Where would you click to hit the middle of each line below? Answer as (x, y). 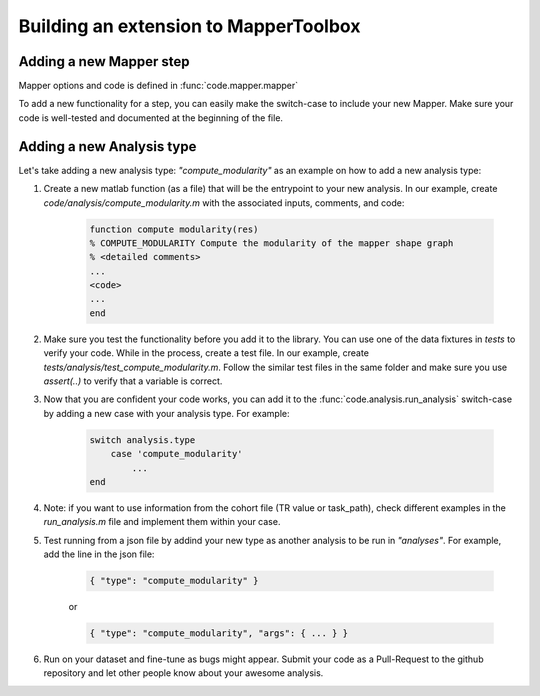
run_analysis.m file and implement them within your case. (162, 522)
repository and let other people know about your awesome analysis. (183, 673)
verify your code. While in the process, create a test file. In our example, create (206, 353)
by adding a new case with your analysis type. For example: (166, 413)
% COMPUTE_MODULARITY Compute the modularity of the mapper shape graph (271, 243)
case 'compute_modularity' (177, 454)
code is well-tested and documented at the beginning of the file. (151, 117)
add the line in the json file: (99, 554)
